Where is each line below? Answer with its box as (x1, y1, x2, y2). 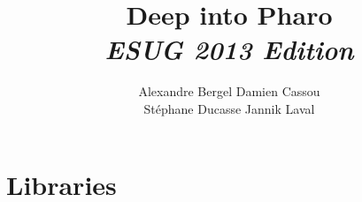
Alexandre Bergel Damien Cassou (138, 82, 320, 101)
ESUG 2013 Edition (104, 31, 354, 68)
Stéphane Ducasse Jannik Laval (143, 99, 315, 117)
